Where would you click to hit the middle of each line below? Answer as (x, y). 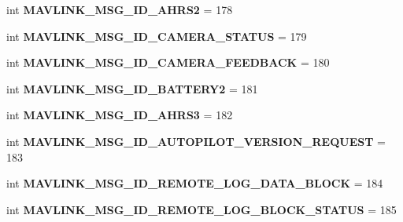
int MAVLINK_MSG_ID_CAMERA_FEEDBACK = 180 (168, 62)
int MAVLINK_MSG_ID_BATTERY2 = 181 (132, 88)
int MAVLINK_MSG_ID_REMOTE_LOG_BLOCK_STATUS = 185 (201, 209)
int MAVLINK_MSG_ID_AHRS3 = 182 (120, 115)
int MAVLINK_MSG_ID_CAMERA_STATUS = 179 (157, 36)
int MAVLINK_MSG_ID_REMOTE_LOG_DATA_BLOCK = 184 (195, 183)
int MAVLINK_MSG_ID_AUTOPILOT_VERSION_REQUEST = (196, 141)
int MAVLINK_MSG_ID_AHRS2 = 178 (120, 9)
